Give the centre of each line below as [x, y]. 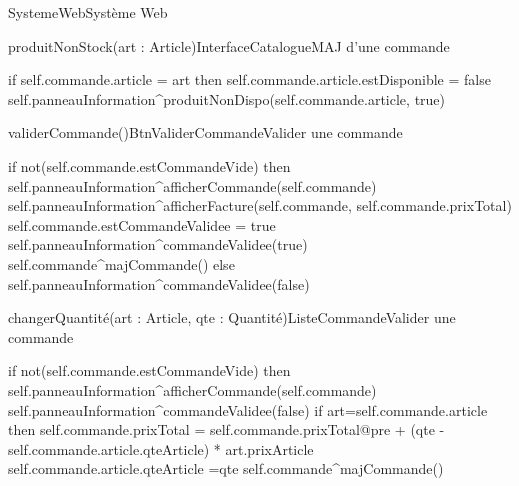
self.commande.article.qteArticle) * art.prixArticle [161, 448]
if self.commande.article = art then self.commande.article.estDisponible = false [249, 79]
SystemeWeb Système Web [88, 12]
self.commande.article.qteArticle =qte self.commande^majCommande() [226, 468]
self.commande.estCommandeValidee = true [142, 224]
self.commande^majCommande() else [121, 263]
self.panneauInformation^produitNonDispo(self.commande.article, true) [227, 98]
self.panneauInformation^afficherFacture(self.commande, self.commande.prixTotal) [260, 205]
